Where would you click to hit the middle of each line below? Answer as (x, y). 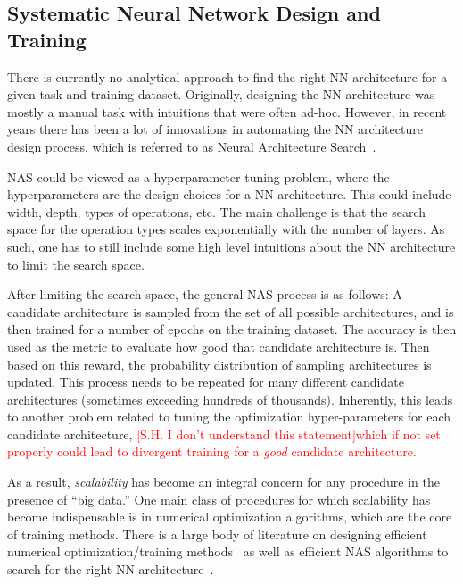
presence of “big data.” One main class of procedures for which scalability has (219, 499)
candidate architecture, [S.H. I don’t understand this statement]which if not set (224, 434)
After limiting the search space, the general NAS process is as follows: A (205, 294)
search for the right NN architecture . (111, 569)
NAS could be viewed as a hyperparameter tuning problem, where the (198, 176)
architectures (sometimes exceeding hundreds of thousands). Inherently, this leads (230, 399)
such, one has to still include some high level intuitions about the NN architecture (231, 246)
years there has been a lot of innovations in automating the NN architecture (215, 129)
